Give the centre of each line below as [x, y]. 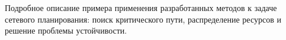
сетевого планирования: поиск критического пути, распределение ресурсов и [143, 19]
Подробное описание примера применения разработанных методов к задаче [141, 8]
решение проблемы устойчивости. [66, 30]
